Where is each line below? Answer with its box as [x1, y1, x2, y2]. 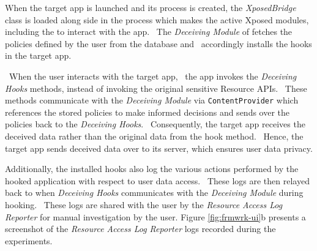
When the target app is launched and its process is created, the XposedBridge [5, 1, 296, 13]
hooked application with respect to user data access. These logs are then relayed [5, 174, 310, 187]
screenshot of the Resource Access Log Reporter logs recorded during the [5, 222, 276, 235]
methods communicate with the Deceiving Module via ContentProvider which [5, 94, 299, 107]
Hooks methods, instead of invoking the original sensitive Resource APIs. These [5, 81, 307, 94]
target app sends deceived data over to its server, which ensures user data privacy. [5, 141, 313, 154]
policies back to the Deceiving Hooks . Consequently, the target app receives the [5, 118, 305, 130]
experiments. [5, 234, 53, 247]
